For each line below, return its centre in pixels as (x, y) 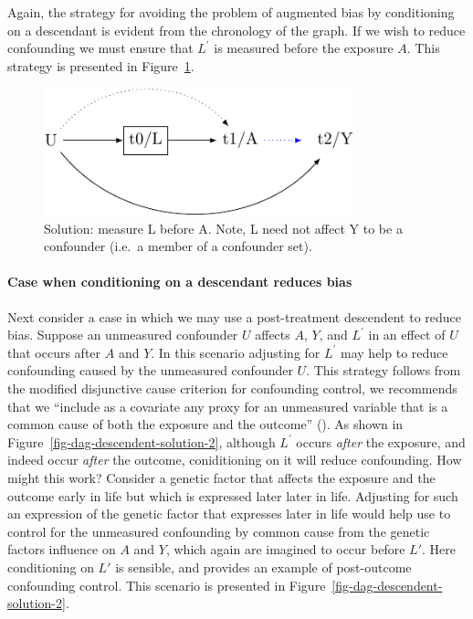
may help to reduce (394, 352)
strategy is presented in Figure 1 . (101, 65)
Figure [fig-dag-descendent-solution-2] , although (142, 441)
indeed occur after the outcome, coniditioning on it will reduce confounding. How (235, 460)
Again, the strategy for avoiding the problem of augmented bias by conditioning (231, 12)
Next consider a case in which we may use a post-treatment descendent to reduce (235, 316)
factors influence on (62, 549)
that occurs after (54, 352)
